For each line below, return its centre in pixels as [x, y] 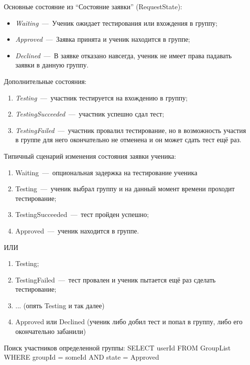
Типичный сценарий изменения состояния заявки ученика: [90, 156]
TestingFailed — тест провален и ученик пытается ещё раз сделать [115, 279]
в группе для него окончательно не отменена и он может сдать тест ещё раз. [128, 140]
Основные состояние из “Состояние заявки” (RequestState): [93, 6]
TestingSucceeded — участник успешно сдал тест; [90, 114]
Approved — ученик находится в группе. [77, 230]
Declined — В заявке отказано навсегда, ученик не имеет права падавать [124, 55]
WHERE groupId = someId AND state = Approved [82, 357]
